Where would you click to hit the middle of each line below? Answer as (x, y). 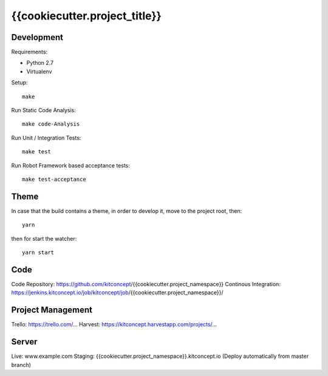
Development (37, 37)
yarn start (38, 253)
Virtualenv (39, 71)
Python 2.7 (40, 63)
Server (24, 342)
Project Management (52, 310)
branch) (21, 364)
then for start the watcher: (44, 238)
